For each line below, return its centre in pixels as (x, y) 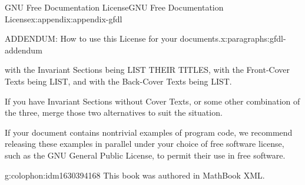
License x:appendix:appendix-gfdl (64, 18)
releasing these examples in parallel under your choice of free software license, (145, 144)
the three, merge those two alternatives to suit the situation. (114, 112)
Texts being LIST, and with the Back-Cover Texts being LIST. (118, 81)
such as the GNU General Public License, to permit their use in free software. (145, 155)
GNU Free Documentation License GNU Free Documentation (114, 7)
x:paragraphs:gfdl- (253, 38)
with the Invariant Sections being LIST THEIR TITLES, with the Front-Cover (147, 70)
